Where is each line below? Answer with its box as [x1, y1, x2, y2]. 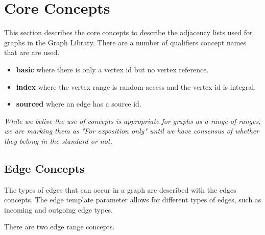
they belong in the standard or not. [4, 135, 112, 146]
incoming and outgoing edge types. [4, 204, 113, 215]
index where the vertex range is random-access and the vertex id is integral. [16, 81, 256, 92]
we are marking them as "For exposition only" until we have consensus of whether [4, 125, 259, 136]
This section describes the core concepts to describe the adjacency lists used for [4, 27, 253, 38]
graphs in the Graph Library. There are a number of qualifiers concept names [4, 37, 247, 47]
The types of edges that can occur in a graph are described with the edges [4, 184, 236, 195]
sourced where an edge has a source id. [16, 98, 141, 109]
